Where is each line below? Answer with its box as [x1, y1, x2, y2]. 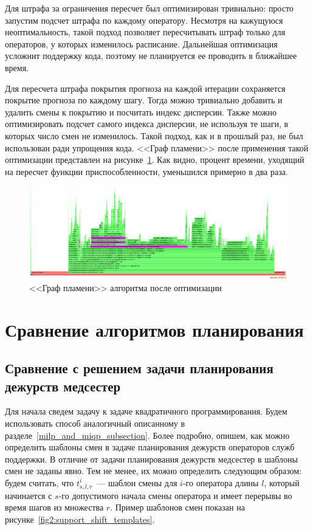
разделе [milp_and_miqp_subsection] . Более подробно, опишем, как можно [5, 428, 290, 441]
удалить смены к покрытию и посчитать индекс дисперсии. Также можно [5, 105, 277, 118]
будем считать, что [5, 476, 74, 489]
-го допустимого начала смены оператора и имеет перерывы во [58, 489, 292, 501]
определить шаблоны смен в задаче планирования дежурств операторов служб [5, 441, 295, 453]
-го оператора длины [182, 476, 259, 489]
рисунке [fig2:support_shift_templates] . [5, 512, 155, 525]
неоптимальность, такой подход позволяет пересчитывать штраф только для [5, 26, 286, 38]
